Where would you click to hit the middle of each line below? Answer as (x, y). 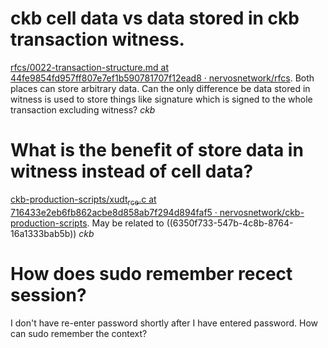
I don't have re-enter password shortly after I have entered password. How (164, 323)
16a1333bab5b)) (43, 233)
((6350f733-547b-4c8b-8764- (230, 223)
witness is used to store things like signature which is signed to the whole (161, 99)
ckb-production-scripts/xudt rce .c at (83, 200)
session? (48, 294)
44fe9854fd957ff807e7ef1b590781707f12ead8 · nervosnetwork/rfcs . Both (162, 78)
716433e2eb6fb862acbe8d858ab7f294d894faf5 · (114, 212)
